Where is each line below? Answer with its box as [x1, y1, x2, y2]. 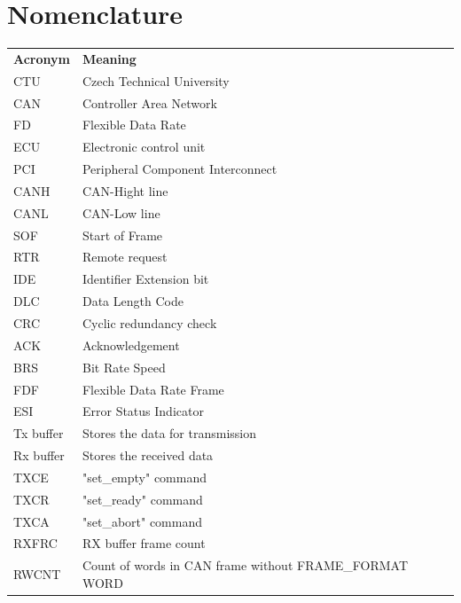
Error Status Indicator [82, 402, 204, 420]
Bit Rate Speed [82, 357, 166, 376]
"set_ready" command [82, 489, 203, 508]
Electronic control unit [82, 137, 206, 156]
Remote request [82, 247, 168, 266]
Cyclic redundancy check [82, 314, 217, 332]
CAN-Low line [82, 203, 160, 222]
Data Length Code [82, 292, 184, 310]
